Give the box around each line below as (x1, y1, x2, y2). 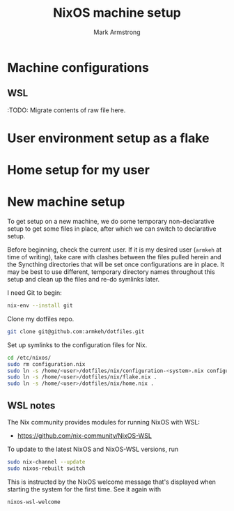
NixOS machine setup (53, 5, 181, 21)
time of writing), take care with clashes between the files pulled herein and (7, 253, 221, 261)
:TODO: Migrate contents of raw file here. (7, 106, 126, 114)
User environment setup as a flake (7, 130, 210, 146)
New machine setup (7, 194, 125, 210)
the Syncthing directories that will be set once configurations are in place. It (7, 260, 225, 269)
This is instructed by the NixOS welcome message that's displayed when (7, 478, 216, 486)
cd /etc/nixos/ (7, 354, 52, 361)
